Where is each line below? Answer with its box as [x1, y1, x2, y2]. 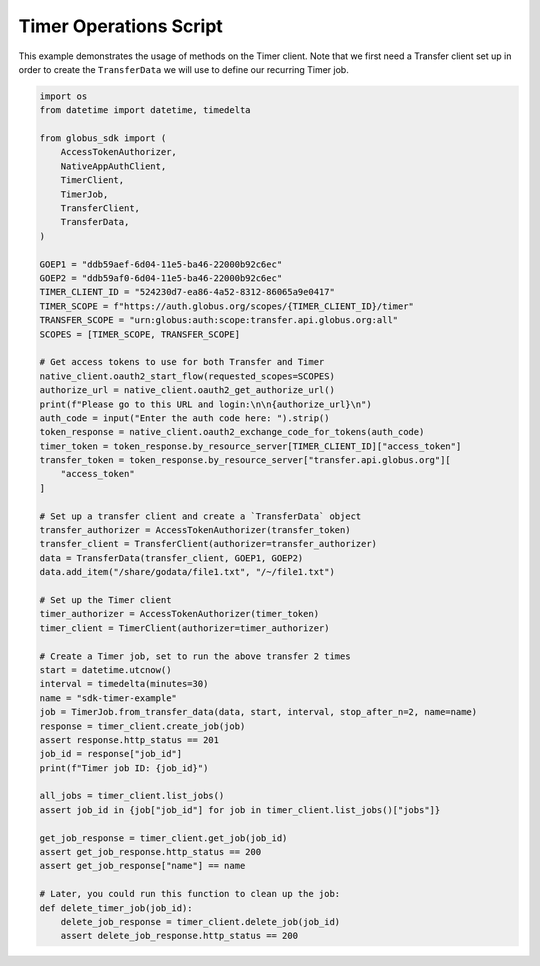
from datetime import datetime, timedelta [39, 105, 251, 116]
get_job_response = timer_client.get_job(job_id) [39, 832, 288, 844]
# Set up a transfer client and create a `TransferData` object [39, 510, 362, 522]
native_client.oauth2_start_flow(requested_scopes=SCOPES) [39, 370, 335, 382]
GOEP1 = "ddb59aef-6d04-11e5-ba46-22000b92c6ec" [39, 258, 283, 270]
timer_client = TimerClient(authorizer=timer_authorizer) [39, 622, 330, 634]
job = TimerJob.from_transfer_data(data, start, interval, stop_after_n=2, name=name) [39, 706, 478, 718]
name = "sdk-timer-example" [39, 692, 177, 704]
